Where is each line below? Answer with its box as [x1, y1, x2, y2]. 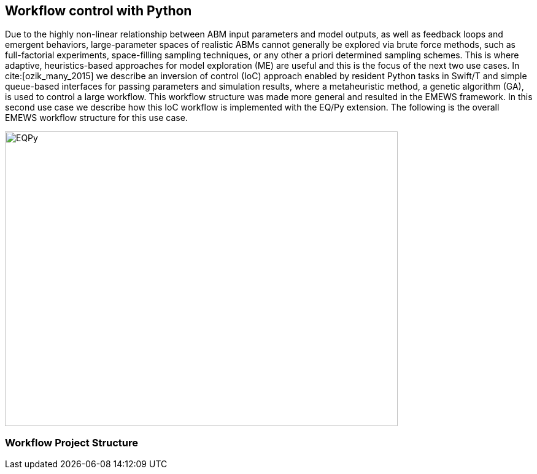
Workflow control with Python [5, 3, 192, 18]
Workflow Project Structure [5, 436, 139, 449]
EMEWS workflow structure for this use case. [5, 112, 188, 123]
